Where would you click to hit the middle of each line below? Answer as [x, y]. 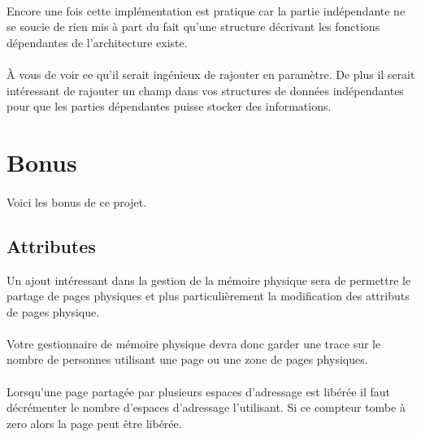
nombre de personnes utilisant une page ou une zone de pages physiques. [187, 359]
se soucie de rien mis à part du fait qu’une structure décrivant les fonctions [193, 26]
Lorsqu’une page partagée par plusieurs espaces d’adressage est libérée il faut [198, 391]
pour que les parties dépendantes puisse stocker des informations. [169, 106]
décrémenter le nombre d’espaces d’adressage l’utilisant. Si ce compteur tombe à [206, 407]
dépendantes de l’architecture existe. [97, 42]
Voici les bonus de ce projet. [77, 201]
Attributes [51, 245]
